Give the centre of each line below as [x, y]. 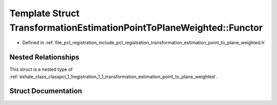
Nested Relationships [44, 57]
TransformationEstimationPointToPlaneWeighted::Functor [136, 28]
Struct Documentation [46, 91]
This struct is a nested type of [41, 69]
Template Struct [44, 13]
